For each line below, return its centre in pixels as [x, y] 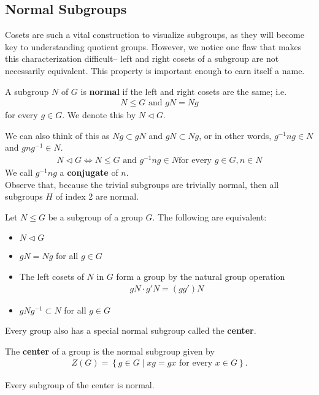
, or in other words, [235, 135]
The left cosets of [52, 276]
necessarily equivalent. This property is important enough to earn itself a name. [155, 70]
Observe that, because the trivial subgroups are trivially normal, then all [142, 184]
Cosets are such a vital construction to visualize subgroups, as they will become [155, 35]
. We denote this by [99, 115]
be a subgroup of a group [95, 216]
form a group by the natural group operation [201, 276]
